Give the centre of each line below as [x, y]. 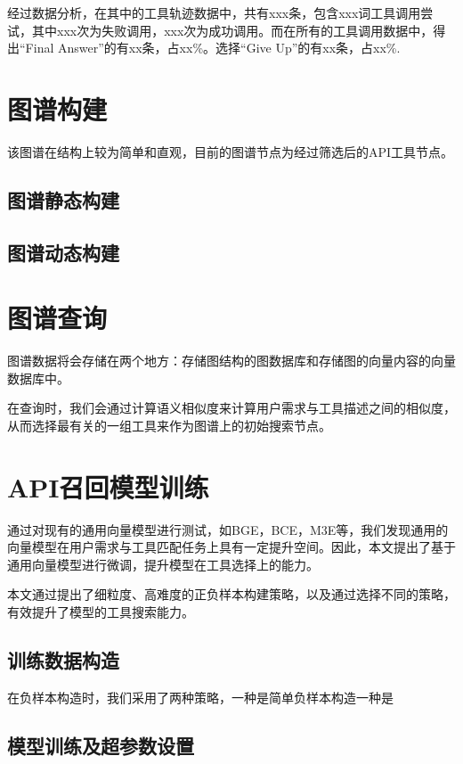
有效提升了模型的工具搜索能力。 [101, 612]
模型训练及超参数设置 [101, 745]
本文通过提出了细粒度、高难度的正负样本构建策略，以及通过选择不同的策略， [231, 594]
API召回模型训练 [108, 486]
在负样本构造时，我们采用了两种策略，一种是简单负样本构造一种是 [200, 697]
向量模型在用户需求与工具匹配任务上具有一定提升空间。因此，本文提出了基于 [231, 547]
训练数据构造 [63, 660]
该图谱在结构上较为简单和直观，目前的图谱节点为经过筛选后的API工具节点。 [231, 151]
